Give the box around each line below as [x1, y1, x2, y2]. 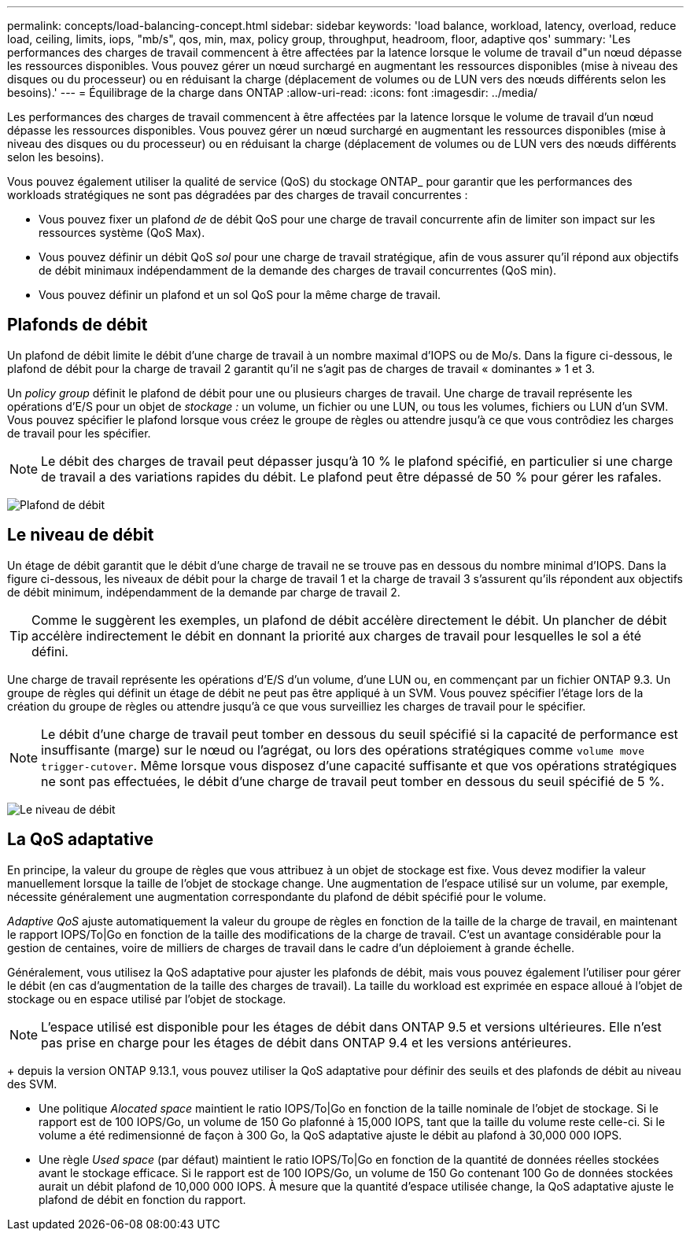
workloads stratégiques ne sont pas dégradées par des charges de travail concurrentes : [7, 188, 468, 201]
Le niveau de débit [7, 525, 154, 545]
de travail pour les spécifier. [7, 426, 151, 440]
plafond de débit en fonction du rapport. [39, 1192, 246, 1206]
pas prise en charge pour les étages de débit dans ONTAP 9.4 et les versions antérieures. [41, 1034, 572, 1051]
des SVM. [7, 1076, 57, 1091]
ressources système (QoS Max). [39, 226, 205, 239]
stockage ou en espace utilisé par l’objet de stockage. [7, 991, 286, 1006]
